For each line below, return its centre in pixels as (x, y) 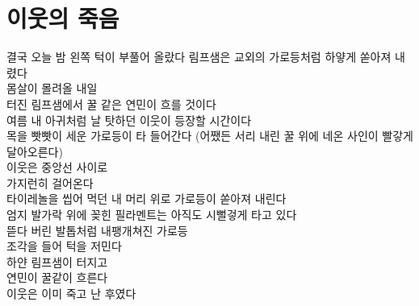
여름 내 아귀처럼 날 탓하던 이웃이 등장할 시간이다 (129, 120)
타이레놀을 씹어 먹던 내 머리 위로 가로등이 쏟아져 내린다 (147, 198)
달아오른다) (35, 151)
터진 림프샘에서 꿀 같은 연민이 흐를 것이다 (111, 103)
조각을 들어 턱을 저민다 (64, 246)
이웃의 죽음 (63, 18)
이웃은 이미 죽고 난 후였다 (71, 294)
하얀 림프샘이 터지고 (57, 261)
